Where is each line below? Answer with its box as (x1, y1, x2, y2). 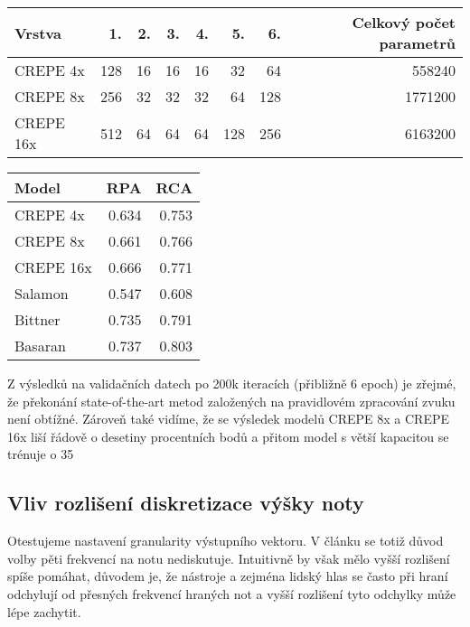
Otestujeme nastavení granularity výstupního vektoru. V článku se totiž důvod (7, 531, 444, 550)
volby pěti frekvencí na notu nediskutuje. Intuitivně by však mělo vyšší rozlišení (7, 548, 450, 567)
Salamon (14, 283, 69, 304)
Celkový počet (352, 12, 456, 33)
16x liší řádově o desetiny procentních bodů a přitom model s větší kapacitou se (7, 426, 449, 445)
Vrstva (14, 22, 62, 43)
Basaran (14, 335, 66, 356)
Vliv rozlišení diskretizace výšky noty (7, 489, 364, 517)
